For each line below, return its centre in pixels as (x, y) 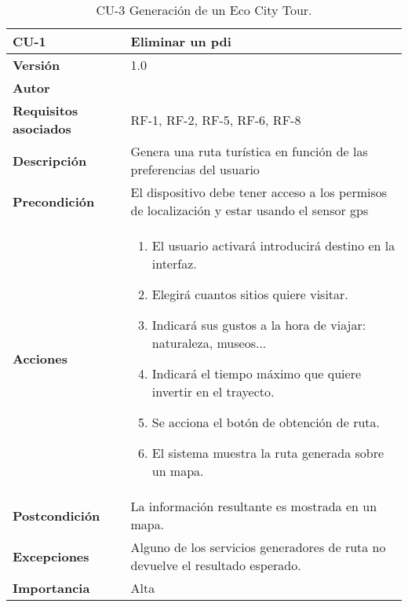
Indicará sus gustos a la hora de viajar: (259, 325)
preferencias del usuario (195, 169)
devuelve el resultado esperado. (216, 565)
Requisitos (46, 110)
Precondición (54, 201)
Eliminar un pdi (181, 41)
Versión (36, 65)
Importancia (51, 588)
